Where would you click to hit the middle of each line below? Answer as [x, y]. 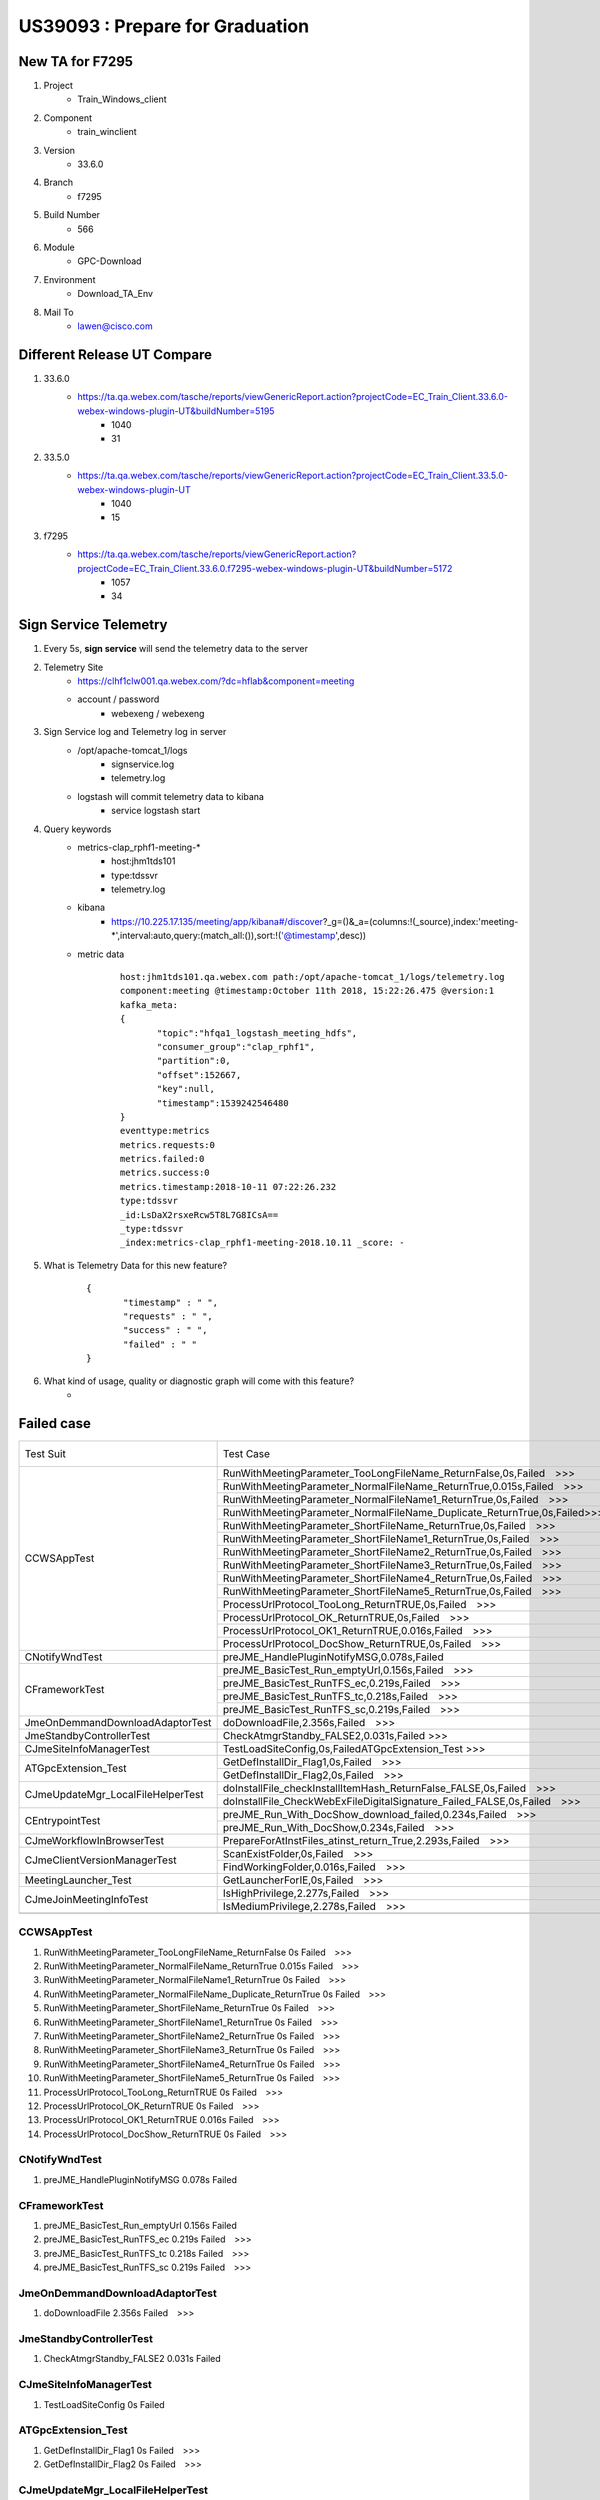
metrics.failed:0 [162, 1159]
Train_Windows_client [122, 99]
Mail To [58, 312]
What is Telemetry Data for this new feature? [135, 1265]
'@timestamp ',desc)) [323, 936]
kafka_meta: [149, 1004]
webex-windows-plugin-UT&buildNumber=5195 [176, 411]
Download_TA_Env [115, 294]
